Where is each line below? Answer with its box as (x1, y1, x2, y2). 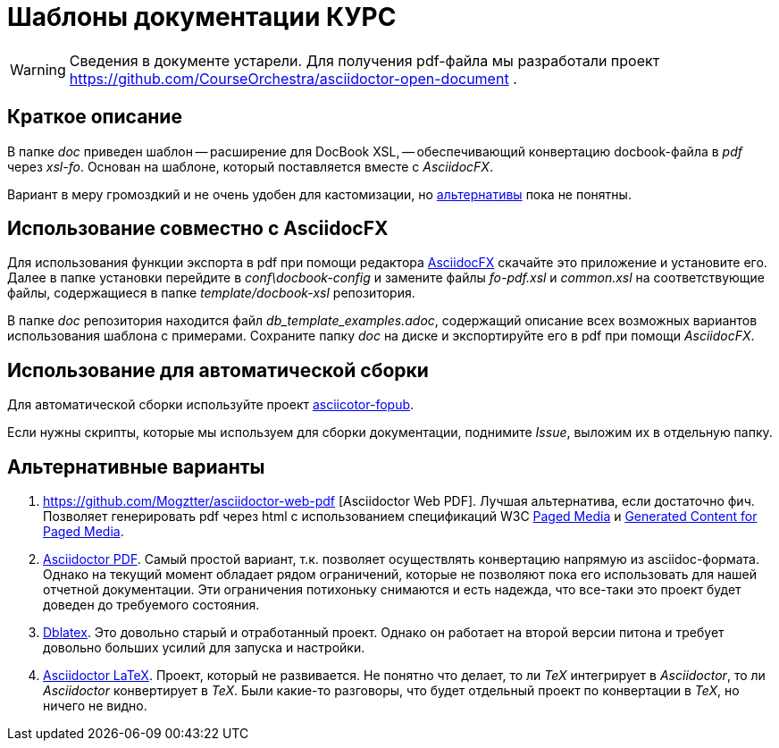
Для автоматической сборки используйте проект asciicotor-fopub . (7, 397, 415, 413)
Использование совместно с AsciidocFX (7, 217, 389, 240)
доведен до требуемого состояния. (43, 597, 260, 613)
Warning (10, 60, 66, 79)
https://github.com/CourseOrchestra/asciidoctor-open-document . (69, 69, 517, 88)
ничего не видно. (43, 698, 147, 714)
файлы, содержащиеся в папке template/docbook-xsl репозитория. (7, 285, 415, 301)
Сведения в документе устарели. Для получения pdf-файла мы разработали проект (69, 51, 660, 70)
